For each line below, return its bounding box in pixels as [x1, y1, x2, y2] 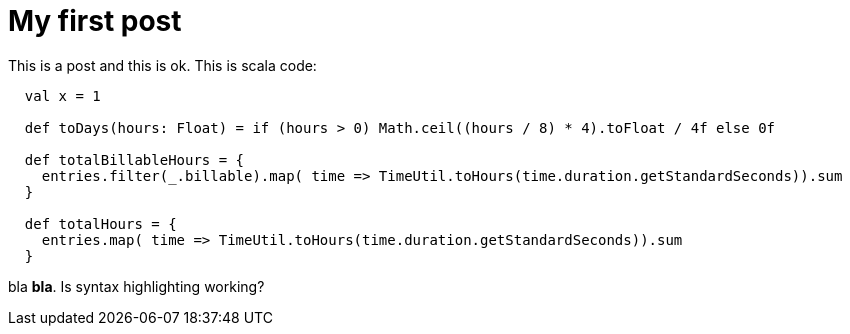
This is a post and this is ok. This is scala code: [8, 56, 317, 74]
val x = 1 [24, 87, 101, 104]
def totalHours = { [24, 215, 177, 232]
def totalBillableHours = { [24, 151, 245, 168]
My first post [8, 4, 182, 38]
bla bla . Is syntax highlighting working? [8, 277, 265, 295]
